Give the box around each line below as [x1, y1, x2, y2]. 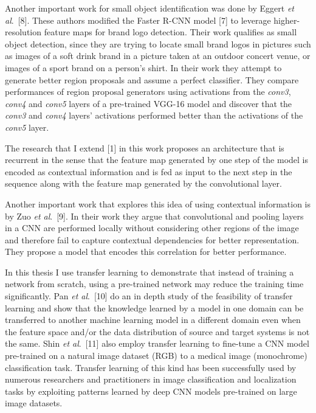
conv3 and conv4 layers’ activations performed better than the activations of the [5, 109, 303, 122]
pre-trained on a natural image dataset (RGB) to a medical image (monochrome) [5, 349, 307, 362]
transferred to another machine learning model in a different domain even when [5, 313, 301, 326]
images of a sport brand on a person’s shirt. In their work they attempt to [5, 61, 282, 74]
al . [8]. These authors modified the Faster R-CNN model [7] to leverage [5, 13, 271, 26]
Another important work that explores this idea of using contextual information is [5, 197, 311, 210]
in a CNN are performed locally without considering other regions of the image [5, 221, 299, 234]
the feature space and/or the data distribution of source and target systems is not [5, 325, 310, 338]
